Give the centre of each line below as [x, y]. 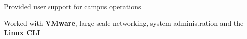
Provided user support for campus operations [73, 6]
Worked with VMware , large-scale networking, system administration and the [124, 23]
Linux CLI [22, 32]
